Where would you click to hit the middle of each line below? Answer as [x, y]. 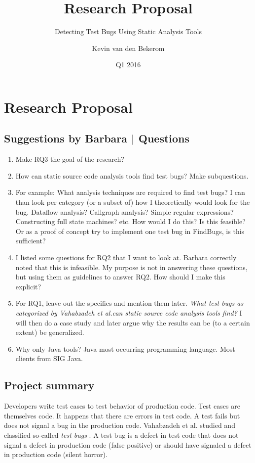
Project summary [49, 385]
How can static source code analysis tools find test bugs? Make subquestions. [132, 175]
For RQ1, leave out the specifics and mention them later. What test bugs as [129, 303]
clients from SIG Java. [49, 358]
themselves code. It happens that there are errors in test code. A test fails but [122, 415]
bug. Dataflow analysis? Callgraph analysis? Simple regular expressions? [125, 211]
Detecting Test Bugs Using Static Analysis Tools [128, 31]
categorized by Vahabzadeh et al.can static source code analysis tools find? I [129, 313]
